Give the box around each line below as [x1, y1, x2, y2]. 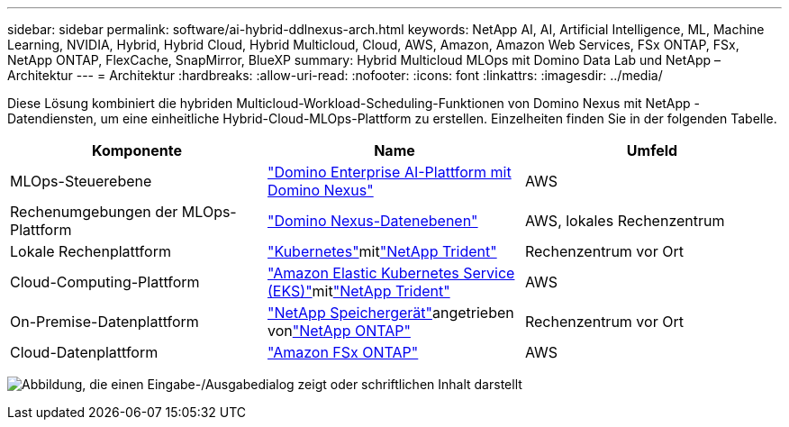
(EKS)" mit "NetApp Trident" [267, 282, 450, 300]
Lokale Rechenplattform [10, 242, 171, 260]
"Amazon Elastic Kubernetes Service [267, 264, 515, 282]
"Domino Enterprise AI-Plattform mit [267, 163, 512, 181]
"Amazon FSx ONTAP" [267, 343, 419, 361]
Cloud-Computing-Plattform [10, 273, 200, 291]
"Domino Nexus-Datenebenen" [267, 212, 478, 230]
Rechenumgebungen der [10, 203, 178, 221]
